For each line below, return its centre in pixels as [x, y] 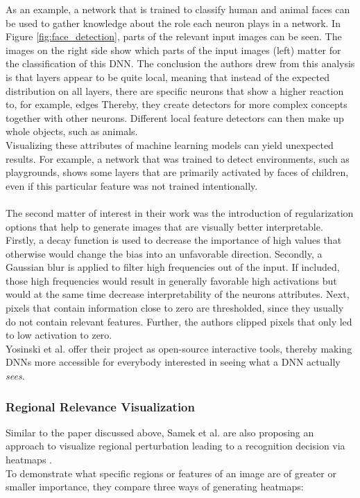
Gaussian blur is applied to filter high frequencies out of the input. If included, [173, 267]
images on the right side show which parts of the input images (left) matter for [173, 50]
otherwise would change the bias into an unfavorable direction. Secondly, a [164, 253]
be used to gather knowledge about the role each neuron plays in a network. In [173, 23]
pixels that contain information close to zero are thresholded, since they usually [175, 308]
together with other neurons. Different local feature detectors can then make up [175, 117]
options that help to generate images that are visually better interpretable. [164, 226]
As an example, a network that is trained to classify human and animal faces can [178, 9]
